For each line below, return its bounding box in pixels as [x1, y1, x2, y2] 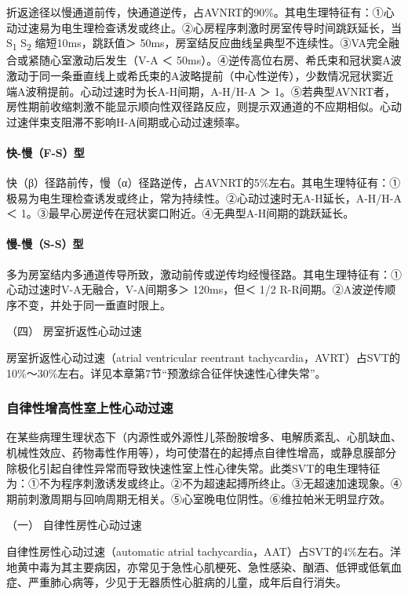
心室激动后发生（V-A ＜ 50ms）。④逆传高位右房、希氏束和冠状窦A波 [49, 52, 402, 68]
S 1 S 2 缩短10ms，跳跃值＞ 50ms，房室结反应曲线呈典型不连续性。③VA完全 [6, 35, 389, 53]
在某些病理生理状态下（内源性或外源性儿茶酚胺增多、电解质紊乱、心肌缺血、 [6, 429, 402, 445]
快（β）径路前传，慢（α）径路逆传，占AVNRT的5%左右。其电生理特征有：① [6, 174, 401, 191]
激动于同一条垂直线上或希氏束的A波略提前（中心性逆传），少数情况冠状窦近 [6, 67, 394, 83]
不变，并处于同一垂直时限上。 [16, 296, 171, 312]
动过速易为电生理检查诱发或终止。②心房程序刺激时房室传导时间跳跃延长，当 [6, 19, 402, 35]
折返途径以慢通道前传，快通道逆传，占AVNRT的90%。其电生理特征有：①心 [6, 4, 395, 20]
